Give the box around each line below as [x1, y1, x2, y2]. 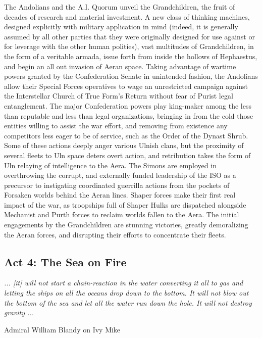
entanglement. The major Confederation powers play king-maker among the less [4, 100, 251, 111]
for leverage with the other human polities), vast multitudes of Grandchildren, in [4, 41, 254, 52]
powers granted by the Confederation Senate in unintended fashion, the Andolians [4, 71, 258, 81]
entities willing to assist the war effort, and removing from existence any [4, 120, 228, 131]
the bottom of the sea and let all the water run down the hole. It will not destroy [4, 297, 252, 308]
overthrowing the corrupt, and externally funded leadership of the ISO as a [4, 170, 236, 180]
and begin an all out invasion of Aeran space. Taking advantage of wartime [4, 61, 236, 71]
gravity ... [4, 307, 34, 318]
